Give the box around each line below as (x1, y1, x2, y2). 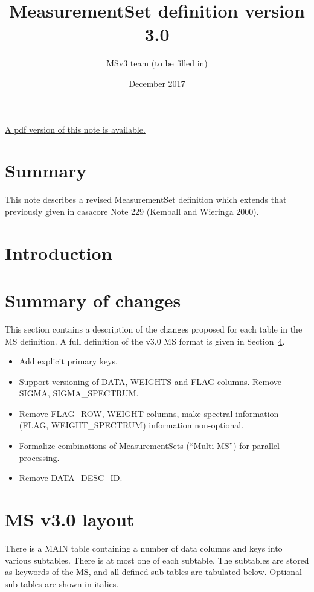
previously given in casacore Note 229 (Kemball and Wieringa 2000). (5, 205, 259, 217)
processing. (19, 451, 60, 463)
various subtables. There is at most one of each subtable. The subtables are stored (5, 553, 309, 566)
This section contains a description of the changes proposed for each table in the (5, 322, 303, 335)
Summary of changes (5, 287, 181, 312)
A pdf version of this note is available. (5, 123, 146, 135)
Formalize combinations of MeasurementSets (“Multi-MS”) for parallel (19, 439, 280, 452)
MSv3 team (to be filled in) (106, 57, 208, 69)
